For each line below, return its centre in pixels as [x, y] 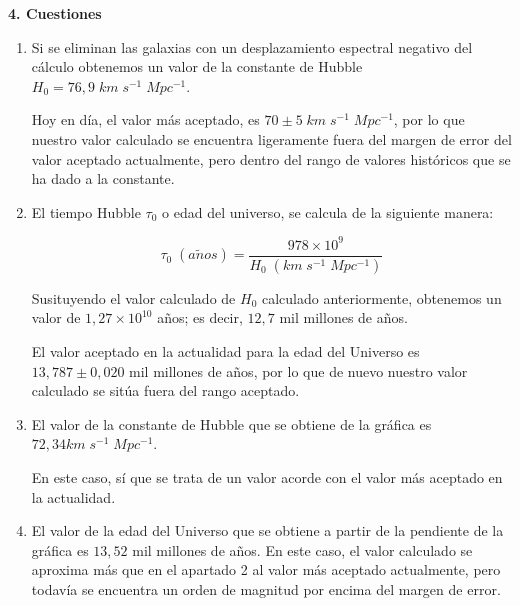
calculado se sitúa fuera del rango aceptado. [165, 390]
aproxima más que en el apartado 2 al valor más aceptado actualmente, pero [266, 569]
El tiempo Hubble [86, 211]
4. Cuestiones [55, 13]
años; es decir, [200, 317]
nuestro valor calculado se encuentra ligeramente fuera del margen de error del [271, 138]
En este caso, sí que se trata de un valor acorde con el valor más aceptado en [267, 476]
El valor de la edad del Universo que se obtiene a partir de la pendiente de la [267, 530]
